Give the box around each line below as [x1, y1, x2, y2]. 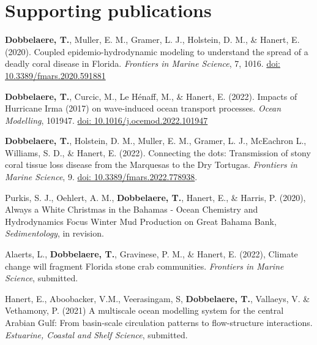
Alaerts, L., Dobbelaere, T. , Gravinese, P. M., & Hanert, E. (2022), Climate [5, 248, 298, 260]
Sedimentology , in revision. [5, 227, 104, 240]
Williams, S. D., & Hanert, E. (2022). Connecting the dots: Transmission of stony [5, 146, 311, 159]
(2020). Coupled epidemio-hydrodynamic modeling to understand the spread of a [5, 45, 308, 58]
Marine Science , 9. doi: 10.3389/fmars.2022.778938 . [5, 170, 198, 183]
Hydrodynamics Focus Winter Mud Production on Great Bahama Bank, [5, 214, 277, 227]
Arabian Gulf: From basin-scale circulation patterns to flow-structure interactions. [5, 316, 313, 328]
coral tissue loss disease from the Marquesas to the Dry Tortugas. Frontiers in [5, 158, 297, 171]
